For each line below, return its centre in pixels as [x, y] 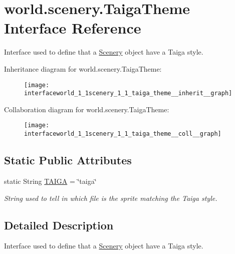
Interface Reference [73, 28]
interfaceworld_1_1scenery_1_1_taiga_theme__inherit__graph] [128, 93]
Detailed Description [59, 225]
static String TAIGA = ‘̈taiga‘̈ [50, 181]
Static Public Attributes [68, 160]
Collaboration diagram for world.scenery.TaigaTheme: [87, 109]
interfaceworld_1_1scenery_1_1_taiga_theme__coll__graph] [123, 134]
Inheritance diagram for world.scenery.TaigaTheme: [83, 68]
